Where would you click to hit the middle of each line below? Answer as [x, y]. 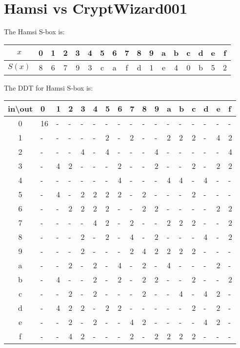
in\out [20, 109]
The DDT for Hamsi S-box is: [49, 87]
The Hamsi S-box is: [34, 32]
